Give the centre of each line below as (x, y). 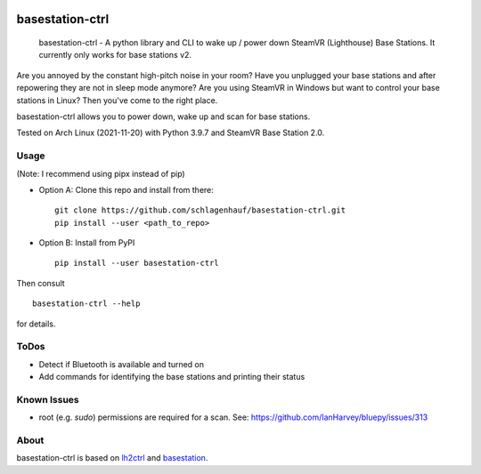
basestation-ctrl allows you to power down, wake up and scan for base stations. (163, 116)
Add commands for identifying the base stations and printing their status (172, 377)
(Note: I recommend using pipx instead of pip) (101, 173)
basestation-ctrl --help (86, 304)
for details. (36, 324)
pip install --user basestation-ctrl (137, 263)
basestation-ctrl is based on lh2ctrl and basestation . (112, 458)
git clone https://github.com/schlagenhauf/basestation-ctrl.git (200, 210)
